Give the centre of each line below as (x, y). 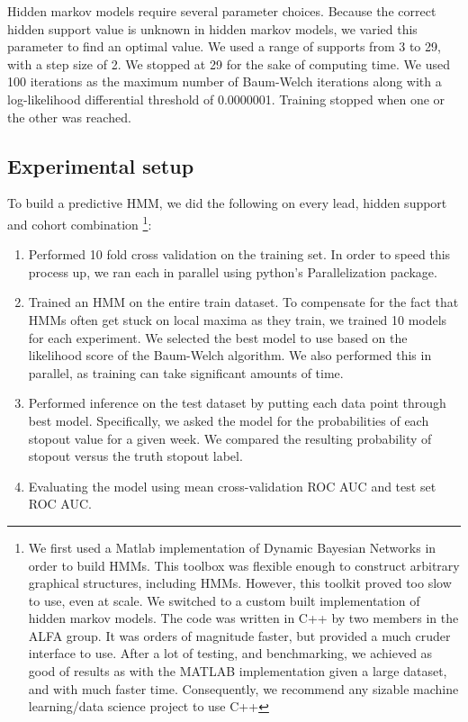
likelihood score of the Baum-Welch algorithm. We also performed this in (230, 355)
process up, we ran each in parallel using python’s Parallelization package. (233, 271)
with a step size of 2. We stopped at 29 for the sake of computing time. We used (229, 63)
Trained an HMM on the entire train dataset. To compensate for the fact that (243, 302)
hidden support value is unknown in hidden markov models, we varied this (212, 28)
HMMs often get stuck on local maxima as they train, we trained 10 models (238, 319)
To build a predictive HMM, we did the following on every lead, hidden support (227, 203)
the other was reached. (69, 117)
